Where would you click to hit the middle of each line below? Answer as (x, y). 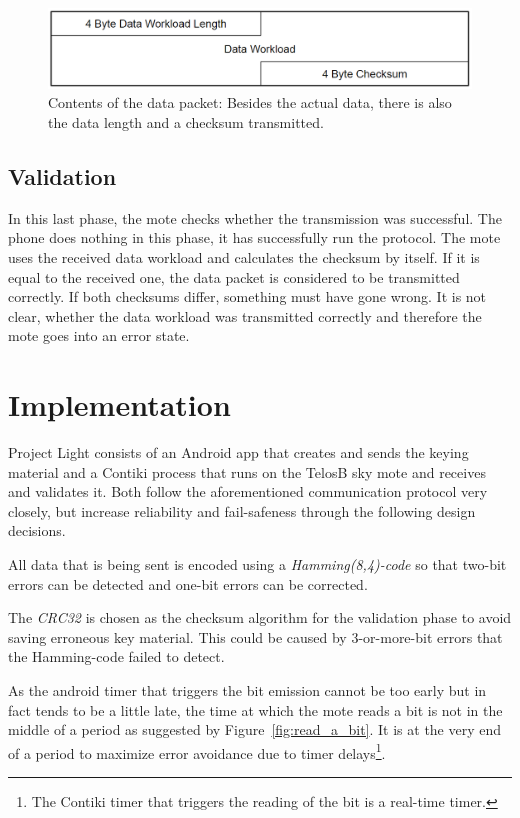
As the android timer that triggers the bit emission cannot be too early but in (247, 689)
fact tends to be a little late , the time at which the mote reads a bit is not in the (255, 709)
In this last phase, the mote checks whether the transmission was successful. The (255, 217)
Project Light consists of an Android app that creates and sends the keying (238, 452)
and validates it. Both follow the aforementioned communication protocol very (248, 491)
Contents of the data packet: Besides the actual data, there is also (250, 102)
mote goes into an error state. (99, 335)
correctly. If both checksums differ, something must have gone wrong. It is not (247, 296)
